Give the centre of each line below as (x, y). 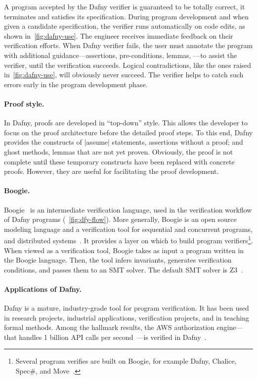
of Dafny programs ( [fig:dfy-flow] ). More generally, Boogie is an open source (120, 219)
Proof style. (24, 103)
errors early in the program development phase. (76, 84)
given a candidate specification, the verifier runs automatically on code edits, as (125, 26)
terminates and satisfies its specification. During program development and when (127, 16)
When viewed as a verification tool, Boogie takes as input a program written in (124, 250)
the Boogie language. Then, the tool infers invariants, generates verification (118, 260)
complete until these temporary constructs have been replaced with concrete (119, 161)
